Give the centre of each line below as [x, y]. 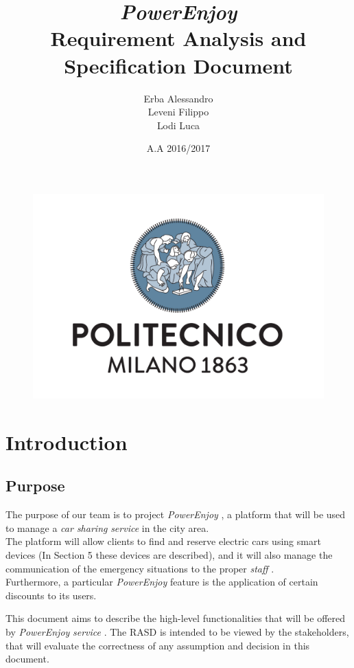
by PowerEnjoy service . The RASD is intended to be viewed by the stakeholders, [177, 631]
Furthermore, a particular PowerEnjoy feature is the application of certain [162, 582]
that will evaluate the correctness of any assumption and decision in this [158, 645]
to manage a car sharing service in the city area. [107, 527]
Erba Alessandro [178, 98]
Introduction [67, 442]
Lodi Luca [178, 125]
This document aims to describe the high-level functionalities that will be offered [176, 618]
